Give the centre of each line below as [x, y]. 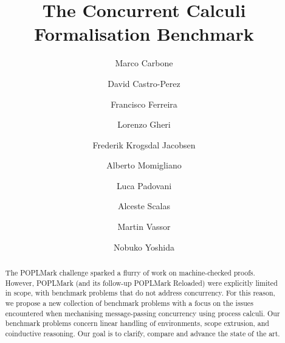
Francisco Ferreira [144, 104]
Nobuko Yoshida [144, 247]
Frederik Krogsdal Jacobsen [144, 144]
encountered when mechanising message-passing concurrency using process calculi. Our [142, 313]
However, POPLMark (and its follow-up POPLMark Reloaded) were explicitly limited [141, 282]
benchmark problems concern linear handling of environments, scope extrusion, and [137, 323]
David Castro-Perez [144, 83]
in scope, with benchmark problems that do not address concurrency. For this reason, [140, 293]
